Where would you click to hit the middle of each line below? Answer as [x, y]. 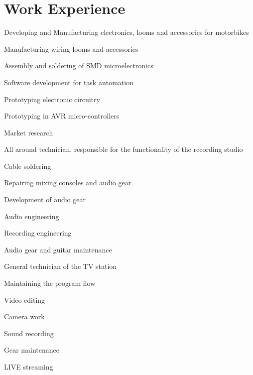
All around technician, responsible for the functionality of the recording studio [124, 149]
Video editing [25, 300]
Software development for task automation [69, 82]
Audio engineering [32, 216]
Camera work [24, 316]
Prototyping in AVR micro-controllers [62, 116]
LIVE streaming [29, 367]
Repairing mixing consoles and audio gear [68, 183]
